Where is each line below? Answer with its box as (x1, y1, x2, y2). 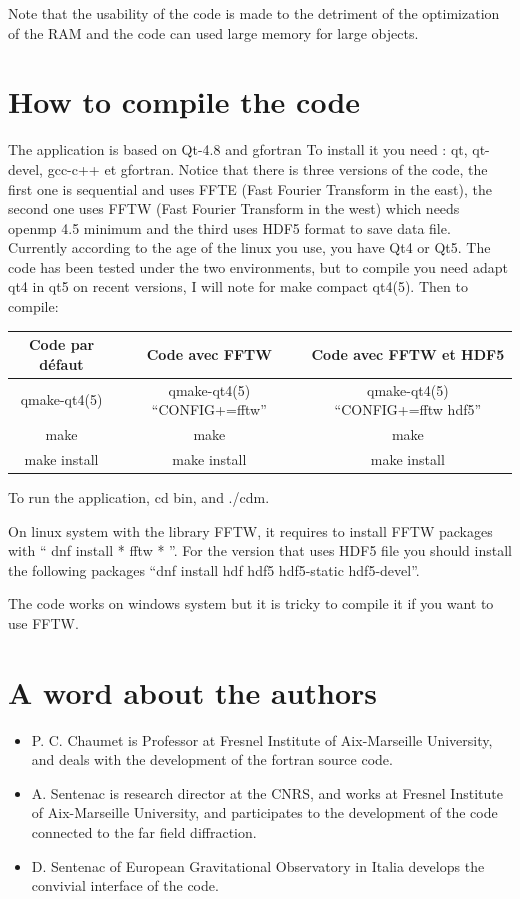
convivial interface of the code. (31, 875, 219, 896)
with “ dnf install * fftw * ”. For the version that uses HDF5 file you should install (8, 540, 512, 561)
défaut (39, 353, 84, 374)
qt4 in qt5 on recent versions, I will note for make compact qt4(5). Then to (8, 276, 468, 297)
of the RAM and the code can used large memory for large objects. (8, 22, 419, 43)
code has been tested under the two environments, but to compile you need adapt (8, 256, 509, 277)
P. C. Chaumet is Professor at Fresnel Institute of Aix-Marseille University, (31, 729, 493, 750)
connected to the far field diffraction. (31, 822, 257, 843)
